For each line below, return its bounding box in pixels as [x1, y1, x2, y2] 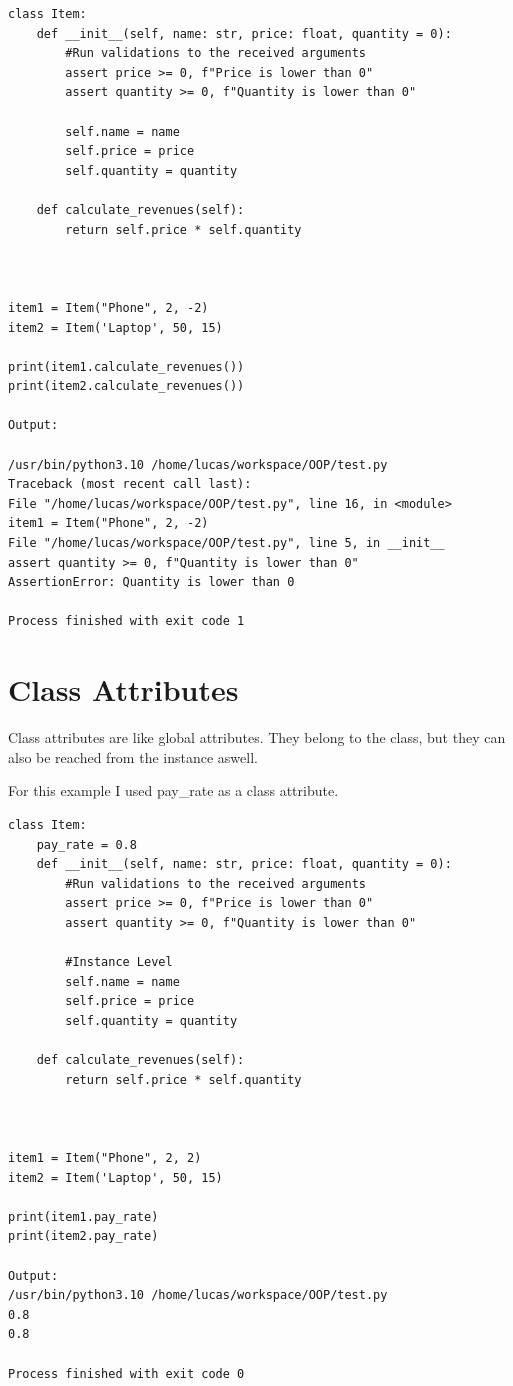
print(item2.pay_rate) [8, 1229, 159, 1244]
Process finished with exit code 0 [8, 1366, 245, 1381]
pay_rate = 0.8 [36, 837, 137, 852]
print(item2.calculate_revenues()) [8, 379, 245, 394]
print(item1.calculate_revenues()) [8, 359, 245, 374]
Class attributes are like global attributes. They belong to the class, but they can [8, 727, 506, 748]
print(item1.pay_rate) [8, 1209, 159, 1224]
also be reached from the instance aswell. [8, 746, 258, 767]
